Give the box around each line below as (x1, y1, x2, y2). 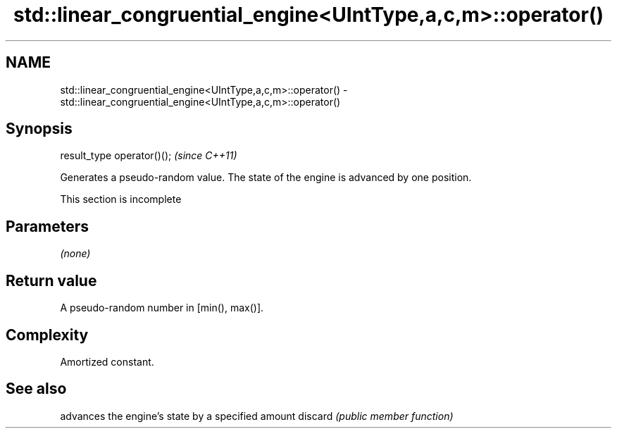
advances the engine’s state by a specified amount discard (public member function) (60, 409, 454, 422)
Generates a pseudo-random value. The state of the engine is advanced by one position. (60, 171, 472, 184)
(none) (60, 247, 91, 260)
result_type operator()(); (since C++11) (60, 149, 237, 162)
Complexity (6, 325, 89, 344)
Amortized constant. (60, 355, 154, 368)
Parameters (6, 217, 89, 235)
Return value (6, 271, 97, 290)
